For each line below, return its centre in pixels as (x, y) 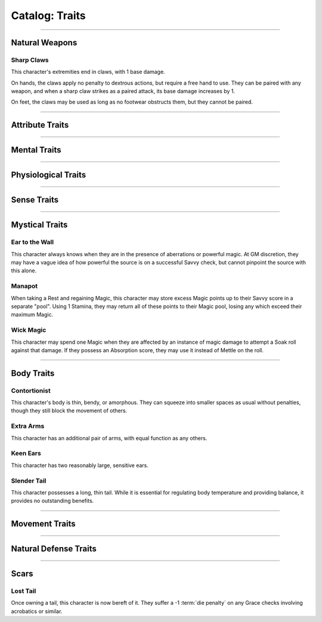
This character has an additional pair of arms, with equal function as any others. (109, 438)
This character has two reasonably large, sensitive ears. (80, 465)
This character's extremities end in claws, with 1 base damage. (88, 72)
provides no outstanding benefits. (52, 501)
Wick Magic (29, 330)
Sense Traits (35, 200)
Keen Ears (26, 453)
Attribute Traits (40, 125)
